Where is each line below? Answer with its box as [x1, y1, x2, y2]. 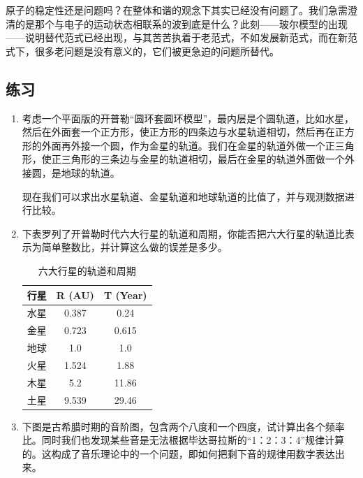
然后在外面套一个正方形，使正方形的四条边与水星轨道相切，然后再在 [22, 124, 335, 139]
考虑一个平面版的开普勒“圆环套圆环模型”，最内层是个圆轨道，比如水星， [22, 110, 355, 125]
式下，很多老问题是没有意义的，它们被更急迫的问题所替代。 [6, 43, 279, 58]
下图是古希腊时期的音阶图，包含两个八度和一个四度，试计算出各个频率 [22, 419, 345, 433]
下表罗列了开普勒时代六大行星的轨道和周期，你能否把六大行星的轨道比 [22, 226, 345, 240]
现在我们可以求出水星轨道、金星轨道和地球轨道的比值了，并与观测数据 [22, 189, 345, 203]
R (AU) [56, 287, 94, 302]
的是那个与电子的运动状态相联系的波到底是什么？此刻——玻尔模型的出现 [15, 16, 348, 31]
